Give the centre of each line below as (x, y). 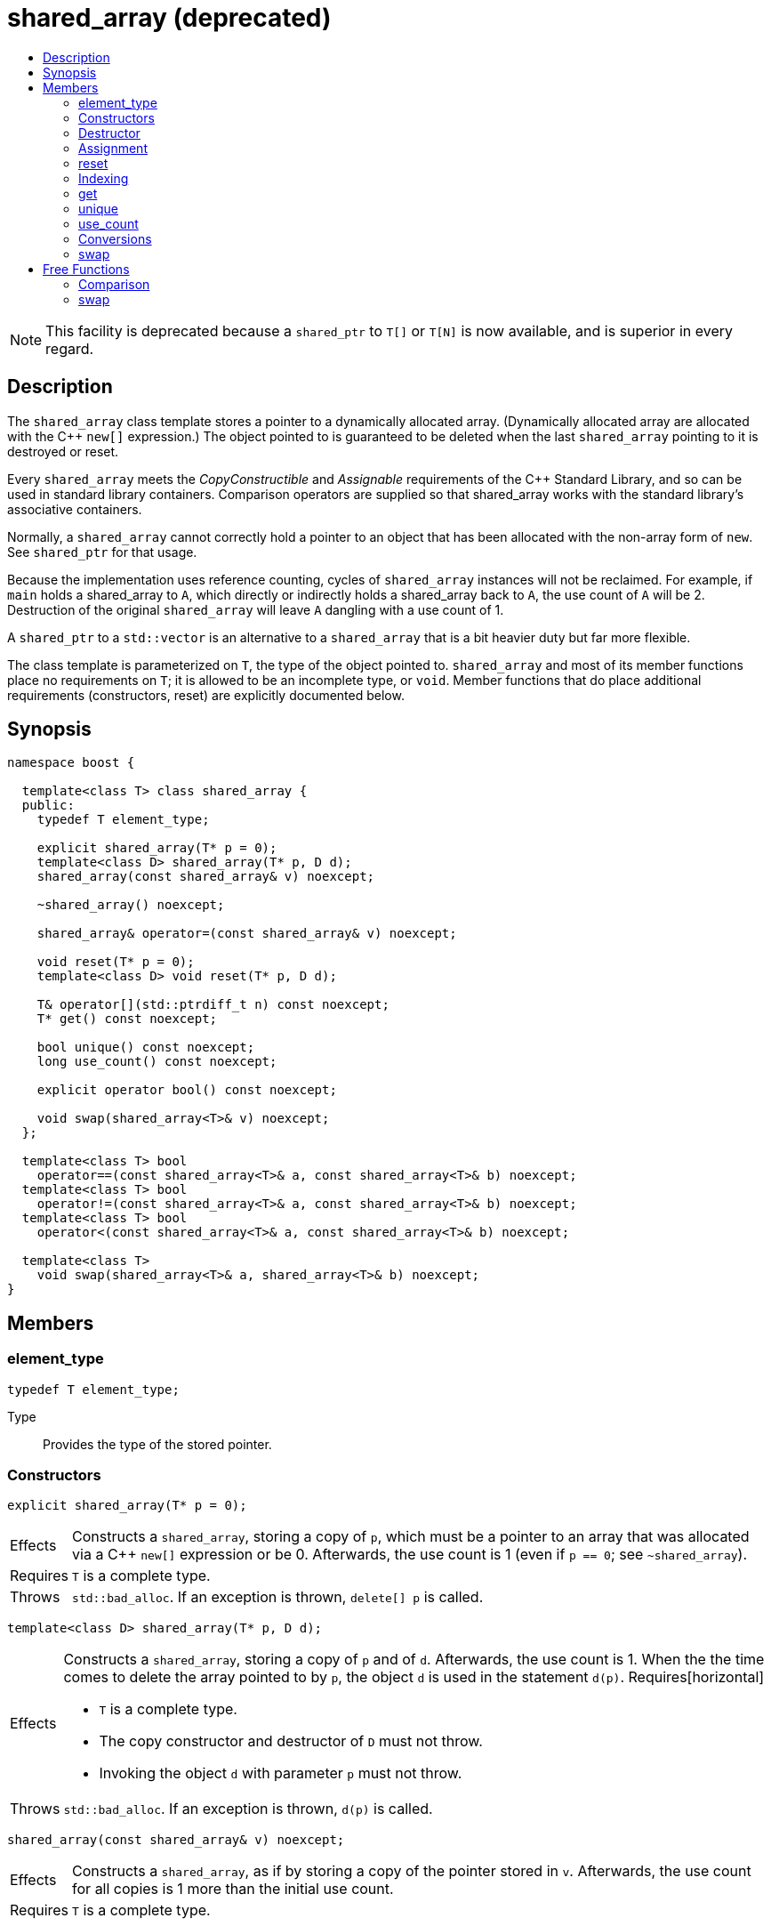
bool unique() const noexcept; (146, 1048)
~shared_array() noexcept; (131, 905)
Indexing (104, 178)
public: (48, 806)
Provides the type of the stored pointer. (157, 1444)
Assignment (113, 148)
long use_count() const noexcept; (157, 1062)
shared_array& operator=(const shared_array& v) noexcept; (247, 934)
